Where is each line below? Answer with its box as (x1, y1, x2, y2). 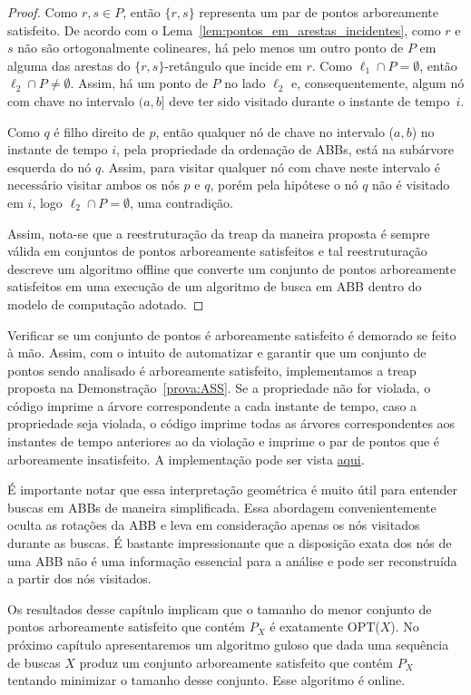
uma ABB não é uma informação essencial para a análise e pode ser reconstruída (7, 551, 457, 570)
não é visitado (372, 175, 450, 194)
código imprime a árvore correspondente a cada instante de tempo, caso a (7, 396, 417, 415)
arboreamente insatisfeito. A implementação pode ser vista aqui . (7, 449, 365, 468)
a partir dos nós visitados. (7, 569, 152, 588)
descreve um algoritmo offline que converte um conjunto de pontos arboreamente (7, 259, 456, 278)
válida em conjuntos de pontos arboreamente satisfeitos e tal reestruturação (7, 241, 427, 260)
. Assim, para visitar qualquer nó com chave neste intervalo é (101, 157, 440, 176)
